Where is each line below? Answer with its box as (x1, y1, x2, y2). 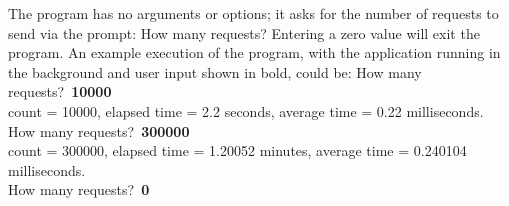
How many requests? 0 (8, 179, 150, 200)
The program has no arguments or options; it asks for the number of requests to (8, 3, 499, 23)
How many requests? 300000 (8, 120, 190, 141)
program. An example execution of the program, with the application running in (8, 42, 501, 63)
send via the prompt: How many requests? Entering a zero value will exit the (8, 22, 480, 43)
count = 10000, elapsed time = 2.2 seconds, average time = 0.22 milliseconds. (8, 100, 484, 121)
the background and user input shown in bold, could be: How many (8, 61, 422, 82)
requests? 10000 (8, 81, 112, 102)
